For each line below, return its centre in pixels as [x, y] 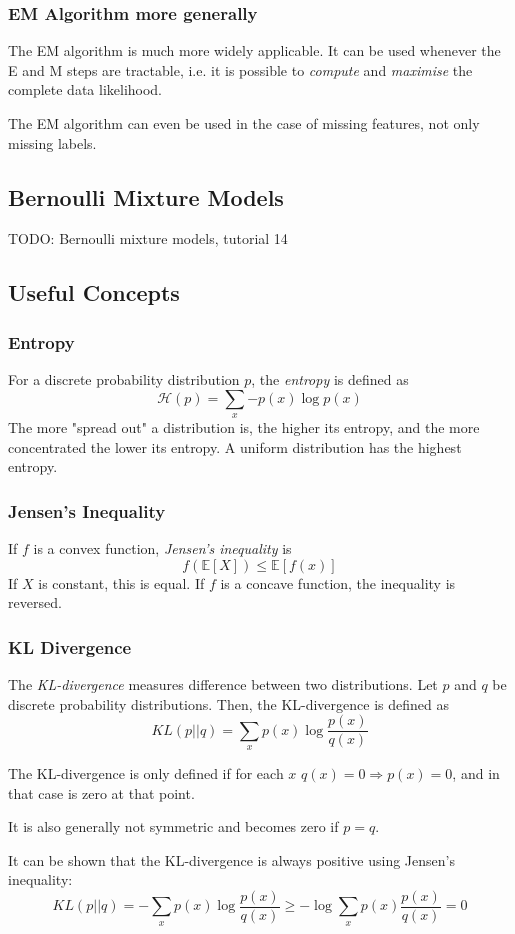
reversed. [35, 602]
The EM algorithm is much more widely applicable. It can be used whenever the [254, 50]
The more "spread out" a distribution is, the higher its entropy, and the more [244, 426]
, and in [476, 773]
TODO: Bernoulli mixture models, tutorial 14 [148, 238]
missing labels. [52, 142]
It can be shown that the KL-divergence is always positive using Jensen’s [231, 859]
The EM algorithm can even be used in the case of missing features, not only [244, 123]
